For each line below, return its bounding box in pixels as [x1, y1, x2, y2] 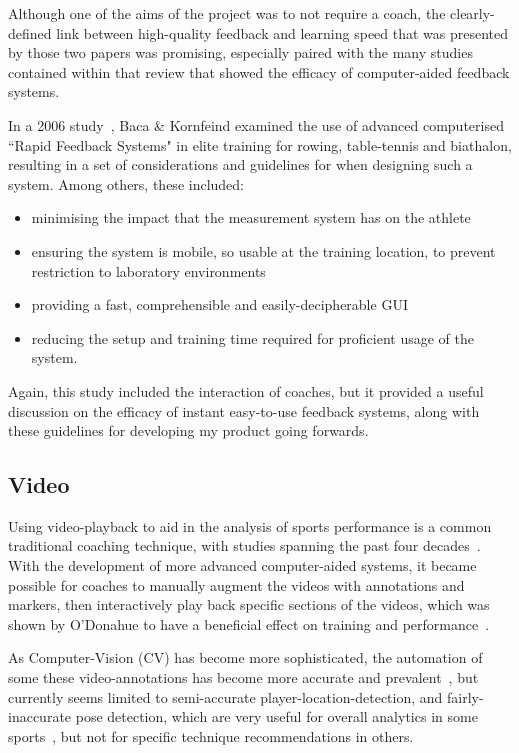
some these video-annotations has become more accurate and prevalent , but [8, 667, 479, 688]
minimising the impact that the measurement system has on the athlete [31, 207, 471, 228]
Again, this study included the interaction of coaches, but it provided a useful [8, 380, 484, 401]
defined [8, 22, 52, 43]
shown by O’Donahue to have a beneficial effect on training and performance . [8, 613, 490, 634]
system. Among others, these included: [8, 173, 244, 194]
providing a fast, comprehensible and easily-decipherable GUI [31, 294, 408, 315]
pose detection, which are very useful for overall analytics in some [75, 706, 478, 727]
